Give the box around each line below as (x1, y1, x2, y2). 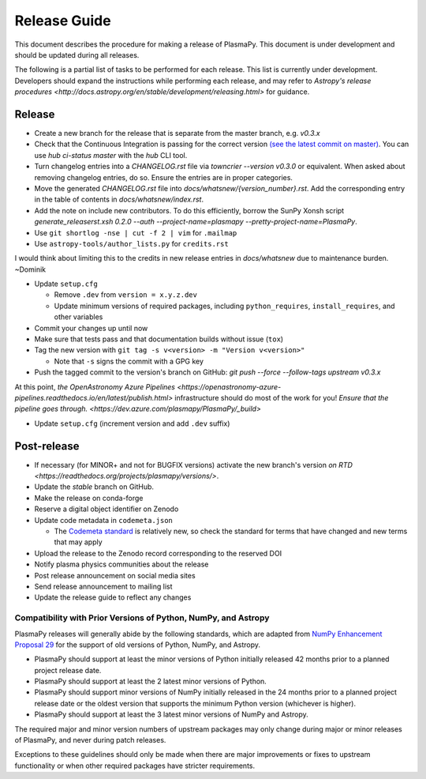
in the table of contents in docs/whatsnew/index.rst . (34, 194, 204, 205)
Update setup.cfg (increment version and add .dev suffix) (34, 419, 230, 428)
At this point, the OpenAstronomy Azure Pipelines (14, 382, 175, 391)
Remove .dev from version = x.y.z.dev (54, 290, 197, 299)
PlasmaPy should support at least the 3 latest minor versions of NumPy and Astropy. (34, 709, 309, 719)
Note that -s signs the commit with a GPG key (54, 356, 204, 366)
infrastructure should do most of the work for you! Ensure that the (174, 393, 389, 402)
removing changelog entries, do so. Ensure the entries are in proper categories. (34, 172, 293, 182)
